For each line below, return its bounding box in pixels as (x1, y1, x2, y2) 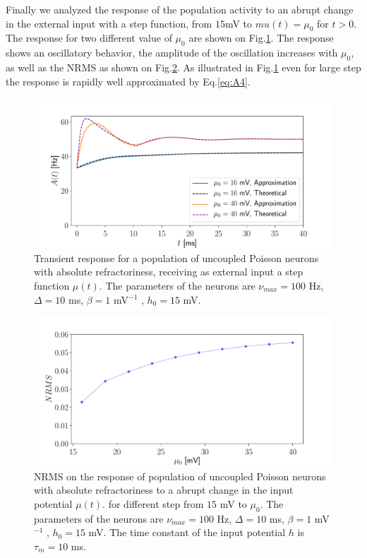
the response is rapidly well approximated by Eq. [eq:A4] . (6, 73, 251, 88)
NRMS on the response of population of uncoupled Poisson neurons (34, 468, 326, 483)
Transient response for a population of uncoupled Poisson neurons (34, 250, 319, 265)
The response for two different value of (6, 30, 172, 45)
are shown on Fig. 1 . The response (188, 30, 334, 45)
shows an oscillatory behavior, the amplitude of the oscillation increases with (6, 45, 338, 60)
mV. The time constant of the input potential (88, 525, 286, 540)
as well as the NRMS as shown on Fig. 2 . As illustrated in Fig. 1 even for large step (6, 59, 361, 74)
